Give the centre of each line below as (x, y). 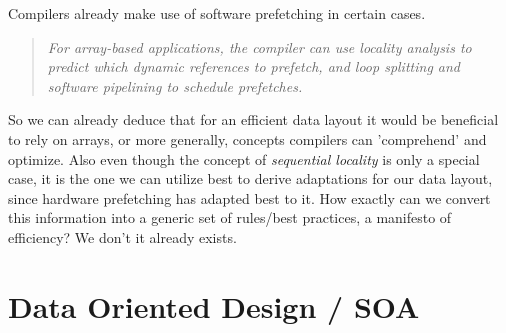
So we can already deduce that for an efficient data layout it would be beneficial (253, 119)
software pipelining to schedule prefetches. (175, 85)
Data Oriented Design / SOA (214, 305)
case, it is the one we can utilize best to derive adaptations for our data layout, (250, 178)
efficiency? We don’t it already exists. (122, 236)
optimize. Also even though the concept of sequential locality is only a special (244, 158)
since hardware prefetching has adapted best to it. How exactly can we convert (249, 197)
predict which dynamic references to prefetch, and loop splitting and (254, 66)
